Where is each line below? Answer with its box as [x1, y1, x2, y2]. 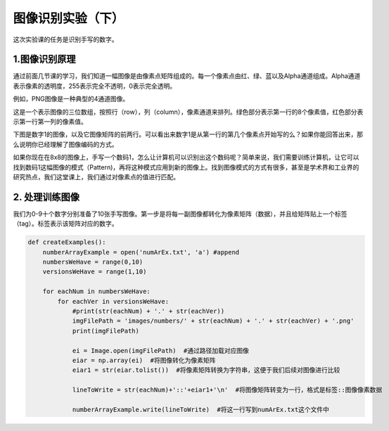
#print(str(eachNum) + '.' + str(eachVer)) [72, 307, 225, 315]
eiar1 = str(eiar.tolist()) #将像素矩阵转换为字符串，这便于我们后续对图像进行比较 [72, 366, 340, 374]
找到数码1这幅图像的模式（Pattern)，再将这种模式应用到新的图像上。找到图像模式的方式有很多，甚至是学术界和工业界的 [13, 162, 359, 172]
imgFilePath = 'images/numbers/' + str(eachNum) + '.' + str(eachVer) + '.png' [72, 317, 355, 325]
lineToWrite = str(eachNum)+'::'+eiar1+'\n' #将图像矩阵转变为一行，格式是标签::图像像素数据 [72, 386, 383, 394]
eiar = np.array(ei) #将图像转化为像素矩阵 [72, 356, 216, 364]
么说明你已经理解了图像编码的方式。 [13, 140, 118, 148]
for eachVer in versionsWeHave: [57, 297, 169, 305]
